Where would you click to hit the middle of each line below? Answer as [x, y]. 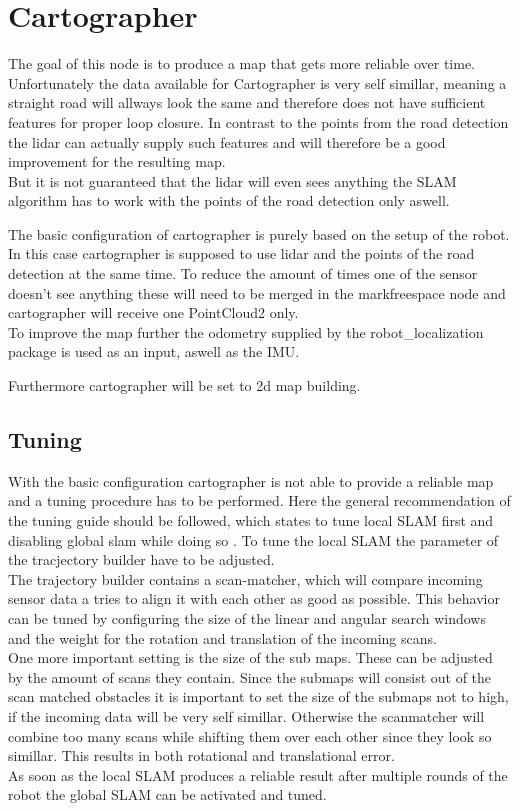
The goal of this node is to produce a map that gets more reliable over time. [242, 63]
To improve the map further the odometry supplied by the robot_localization [246, 331]
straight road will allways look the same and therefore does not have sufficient [247, 102]
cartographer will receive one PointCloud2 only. [153, 312]
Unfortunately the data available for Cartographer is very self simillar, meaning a [257, 82]
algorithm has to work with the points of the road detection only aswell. [229, 200]
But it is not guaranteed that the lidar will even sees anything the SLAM [232, 180]
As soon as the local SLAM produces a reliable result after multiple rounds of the [258, 774]
